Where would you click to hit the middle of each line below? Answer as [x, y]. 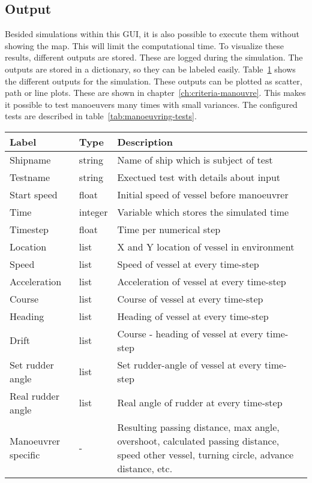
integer [93, 212]
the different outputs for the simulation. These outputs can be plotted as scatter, [154, 81]
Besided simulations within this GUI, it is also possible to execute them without [152, 34]
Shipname [30, 159]
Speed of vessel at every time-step [188, 264]
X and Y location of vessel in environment [206, 246]
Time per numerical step [169, 229]
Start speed [34, 194]
